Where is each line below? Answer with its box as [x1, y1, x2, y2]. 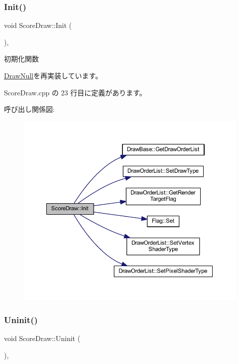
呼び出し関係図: [4, 104, 55, 114]
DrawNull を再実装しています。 [4, 70, 103, 80]
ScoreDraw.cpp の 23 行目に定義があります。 [4, 87, 146, 97]
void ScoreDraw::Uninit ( [4, 333, 81, 343]
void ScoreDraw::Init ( [4, 20, 72, 30]
